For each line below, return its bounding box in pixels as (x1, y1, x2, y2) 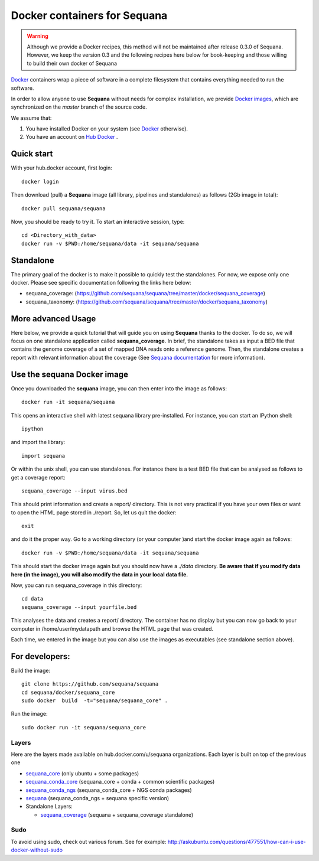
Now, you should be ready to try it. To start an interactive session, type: (11, 218, 185, 225)
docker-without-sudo (11, 846, 63, 853)
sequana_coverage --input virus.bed (21, 487, 128, 494)
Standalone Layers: (25, 803, 73, 810)
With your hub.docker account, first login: (11, 164, 112, 171)
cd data (21, 595, 44, 602)
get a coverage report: (11, 474, 66, 481)
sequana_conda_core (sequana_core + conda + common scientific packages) (25, 778, 215, 785)
